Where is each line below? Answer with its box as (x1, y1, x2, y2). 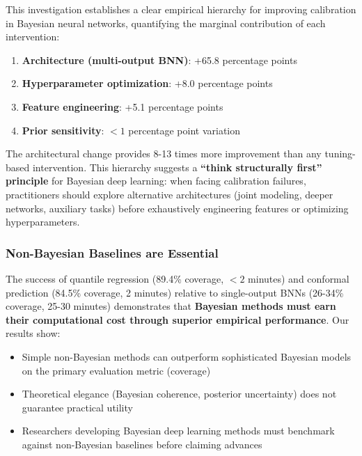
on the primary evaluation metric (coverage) (22, 363, 211, 377)
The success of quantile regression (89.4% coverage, (6, 271, 224, 285)
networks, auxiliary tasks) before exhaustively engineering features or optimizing (6, 201, 349, 215)
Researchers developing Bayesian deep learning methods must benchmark (22, 423, 335, 438)
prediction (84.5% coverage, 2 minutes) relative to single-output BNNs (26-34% (6, 285, 344, 299)
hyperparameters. (6, 214, 80, 229)
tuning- (324, 146, 356, 161)
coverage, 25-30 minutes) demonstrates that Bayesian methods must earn (6, 299, 336, 313)
